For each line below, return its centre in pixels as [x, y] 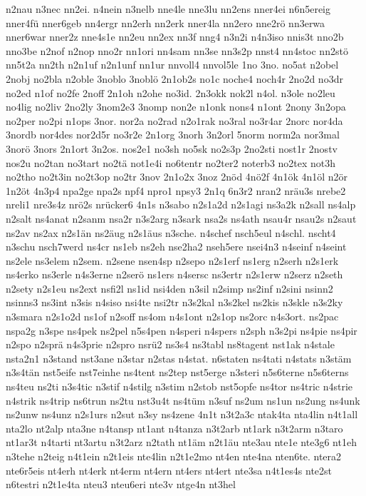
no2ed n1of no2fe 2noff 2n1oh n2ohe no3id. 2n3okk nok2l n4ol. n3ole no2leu [171, 92]
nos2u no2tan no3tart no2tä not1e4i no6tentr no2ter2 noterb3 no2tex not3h [171, 162]
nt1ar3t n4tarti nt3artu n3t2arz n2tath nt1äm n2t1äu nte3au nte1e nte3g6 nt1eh [181, 442]
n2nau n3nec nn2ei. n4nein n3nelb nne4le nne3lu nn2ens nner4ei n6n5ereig [168, 9]
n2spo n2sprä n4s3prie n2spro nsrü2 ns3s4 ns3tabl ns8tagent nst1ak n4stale [170, 344]
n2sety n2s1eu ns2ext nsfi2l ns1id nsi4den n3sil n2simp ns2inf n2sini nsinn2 [169, 288]
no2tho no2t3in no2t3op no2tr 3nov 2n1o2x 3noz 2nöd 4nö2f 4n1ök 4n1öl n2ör [177, 177]
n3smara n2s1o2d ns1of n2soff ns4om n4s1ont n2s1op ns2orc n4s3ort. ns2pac [172, 317]
